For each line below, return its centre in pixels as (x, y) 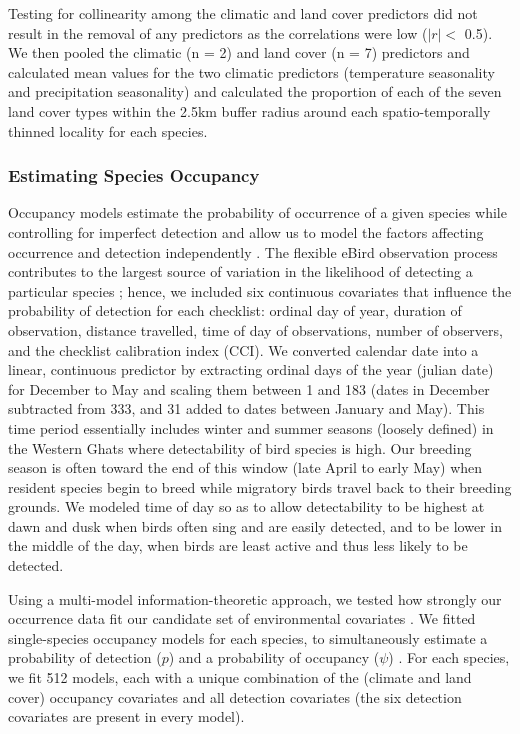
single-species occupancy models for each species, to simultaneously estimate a (248, 637)
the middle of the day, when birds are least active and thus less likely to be (238, 545)
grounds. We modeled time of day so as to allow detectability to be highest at (246, 506)
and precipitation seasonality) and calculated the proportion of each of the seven (255, 91)
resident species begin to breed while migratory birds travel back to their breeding (260, 486)
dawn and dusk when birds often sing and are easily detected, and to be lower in (255, 525)
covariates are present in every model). (126, 716)
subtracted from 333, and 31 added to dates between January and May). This (246, 408)
